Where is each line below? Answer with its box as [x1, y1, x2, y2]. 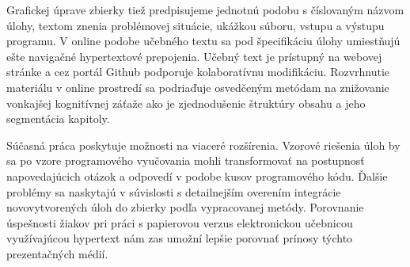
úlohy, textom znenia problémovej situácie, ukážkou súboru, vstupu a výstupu [6, 17, 385, 33]
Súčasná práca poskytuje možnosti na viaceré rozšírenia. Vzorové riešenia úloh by [6, 136, 401, 153]
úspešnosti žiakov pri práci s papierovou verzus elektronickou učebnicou [6, 214, 353, 231]
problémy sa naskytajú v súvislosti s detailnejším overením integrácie [6, 183, 341, 200]
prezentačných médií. [6, 245, 108, 261]
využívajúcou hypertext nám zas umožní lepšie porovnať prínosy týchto [6, 230, 353, 246]
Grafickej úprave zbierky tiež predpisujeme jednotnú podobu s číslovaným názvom [6, 2, 404, 17]
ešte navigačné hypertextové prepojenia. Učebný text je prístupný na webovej [6, 48, 382, 64]
